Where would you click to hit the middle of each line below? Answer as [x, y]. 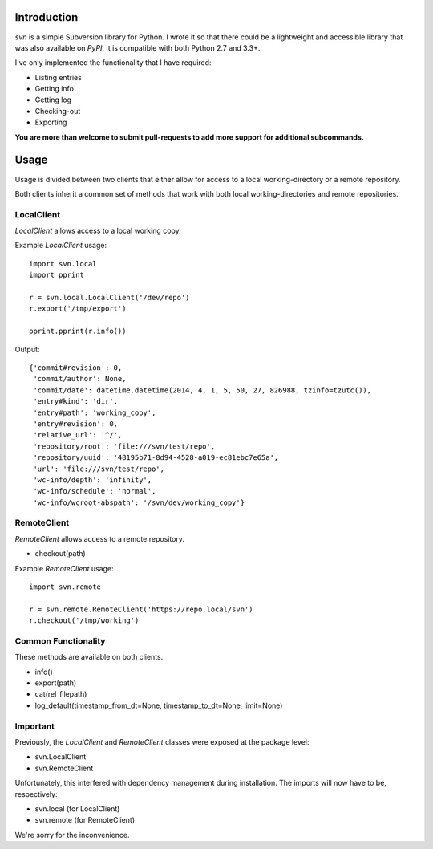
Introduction [47, 17]
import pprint [57, 275]
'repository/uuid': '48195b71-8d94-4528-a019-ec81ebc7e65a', [156, 458]
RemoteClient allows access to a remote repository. [99, 538]
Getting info [54, 89]
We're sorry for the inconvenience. [72, 835]
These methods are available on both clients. [89, 657]
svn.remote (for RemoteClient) [85, 820]
